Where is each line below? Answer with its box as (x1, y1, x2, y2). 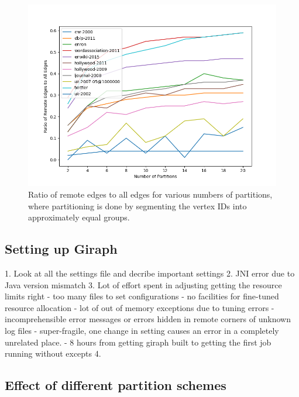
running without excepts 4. (5, 347, 101, 360)
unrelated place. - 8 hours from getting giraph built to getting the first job (5, 336, 271, 348)
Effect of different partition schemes (5, 376, 226, 394)
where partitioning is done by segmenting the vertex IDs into (28, 199, 247, 212)
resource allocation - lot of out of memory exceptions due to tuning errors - (5, 301, 274, 313)
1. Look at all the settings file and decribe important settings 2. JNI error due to (5, 267, 295, 279)
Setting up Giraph (5, 240, 118, 258)
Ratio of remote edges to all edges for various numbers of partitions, (28, 188, 273, 200)
